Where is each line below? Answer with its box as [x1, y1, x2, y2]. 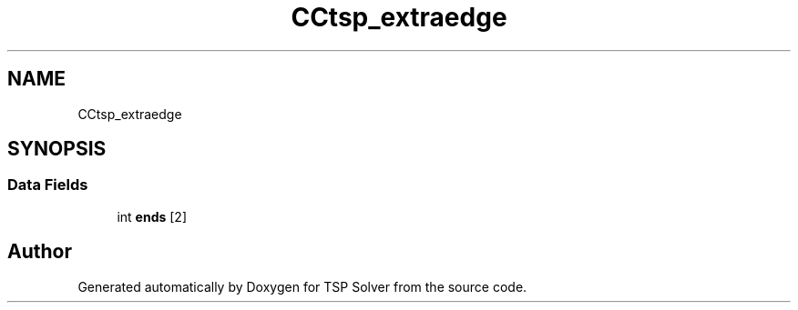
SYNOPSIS [7, 137, 107, 161]
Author [7, 240, 72, 264]
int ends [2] [117, 208, 188, 225]
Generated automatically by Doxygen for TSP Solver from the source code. [77, 278, 527, 295]
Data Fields [7, 175, 88, 195]
